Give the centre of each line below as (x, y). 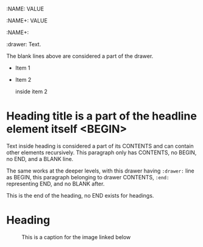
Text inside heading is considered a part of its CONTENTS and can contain (100, 146)
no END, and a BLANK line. (40, 159)
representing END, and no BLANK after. (55, 184)
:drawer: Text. (24, 44)
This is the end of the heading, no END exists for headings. (80, 195)
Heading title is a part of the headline (101, 116)
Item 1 (23, 68)
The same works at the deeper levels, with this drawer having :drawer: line (101, 171)
